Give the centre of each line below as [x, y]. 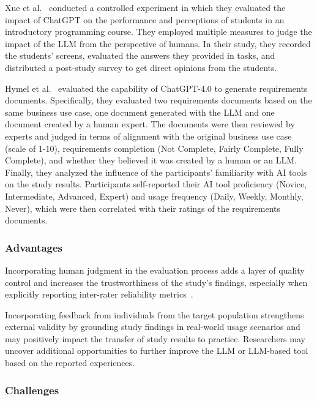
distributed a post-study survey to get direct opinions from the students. [141, 67]
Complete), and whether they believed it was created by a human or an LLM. [151, 160]
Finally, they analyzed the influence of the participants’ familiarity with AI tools [156, 172]
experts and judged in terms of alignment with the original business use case [148, 136]
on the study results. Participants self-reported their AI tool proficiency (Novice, [156, 184]
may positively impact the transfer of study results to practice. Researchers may [155, 338]
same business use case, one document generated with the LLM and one [140, 112]
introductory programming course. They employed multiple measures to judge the [158, 32]
